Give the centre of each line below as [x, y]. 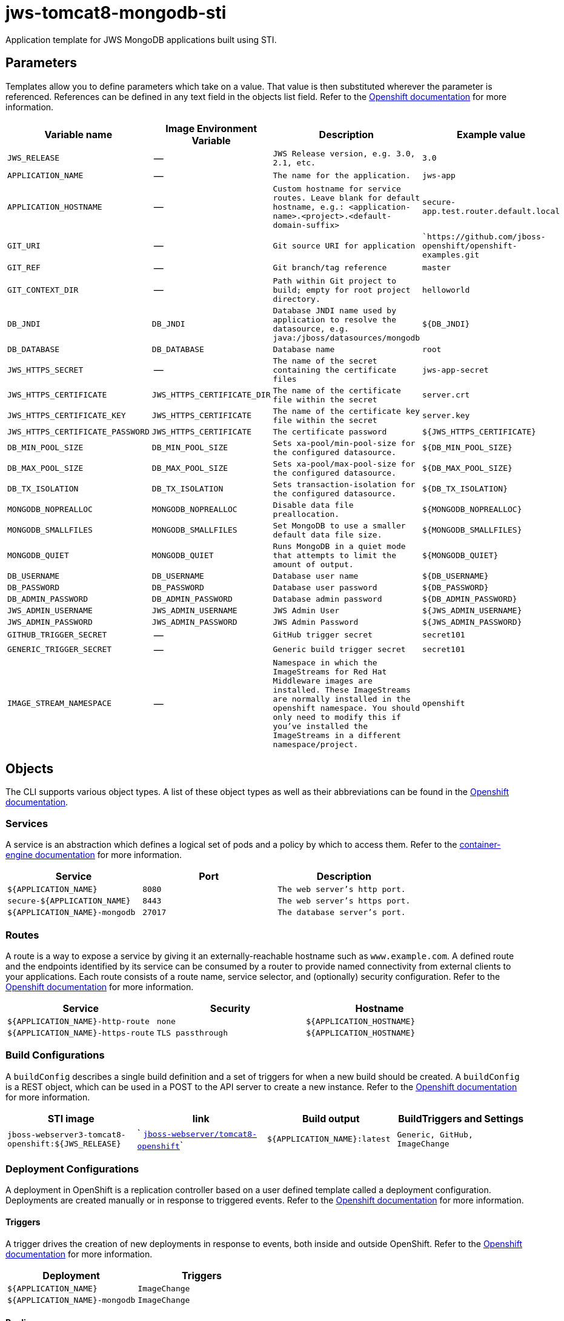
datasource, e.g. [311, 328]
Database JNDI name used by [334, 310]
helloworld [446, 290]
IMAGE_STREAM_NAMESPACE [60, 704]
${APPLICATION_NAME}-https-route [81, 1033]
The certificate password [330, 431]
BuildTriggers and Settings [461, 1118]
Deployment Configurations [72, 1169]
